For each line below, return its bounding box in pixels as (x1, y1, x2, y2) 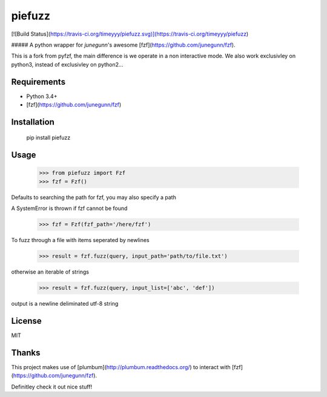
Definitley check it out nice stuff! (11, 383, 93, 390)
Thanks (11, 347, 41, 358)
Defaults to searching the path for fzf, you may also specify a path (11, 194, 177, 201)
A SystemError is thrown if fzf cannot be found (11, 205, 128, 212)
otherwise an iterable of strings (11, 268, 89, 275)
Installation (11, 117, 54, 127)
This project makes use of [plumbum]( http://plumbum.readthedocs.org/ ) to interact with (11, 363, 231, 370)
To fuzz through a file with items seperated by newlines (11, 237, 150, 244)
